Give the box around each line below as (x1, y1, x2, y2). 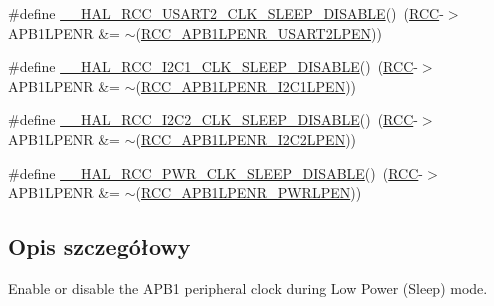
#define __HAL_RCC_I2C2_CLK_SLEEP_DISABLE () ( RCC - (8, 109, 418, 130)
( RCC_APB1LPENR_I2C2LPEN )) (135, 128, 357, 149)
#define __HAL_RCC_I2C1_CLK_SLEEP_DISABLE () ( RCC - (8, 56, 418, 77)
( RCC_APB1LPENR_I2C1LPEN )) (135, 75, 357, 96)
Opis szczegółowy (8, 231, 191, 262)
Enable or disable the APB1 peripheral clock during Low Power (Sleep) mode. (8, 277, 488, 298)
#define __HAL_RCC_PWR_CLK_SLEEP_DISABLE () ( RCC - (8, 162, 423, 183)
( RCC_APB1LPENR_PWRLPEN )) (135, 182, 362, 203)
